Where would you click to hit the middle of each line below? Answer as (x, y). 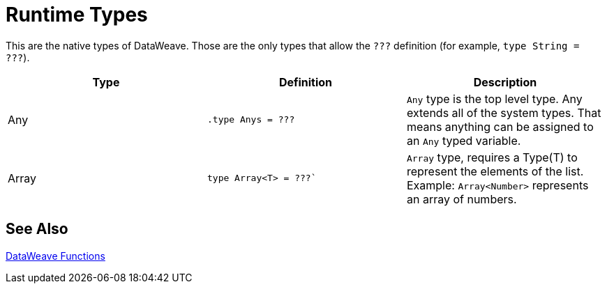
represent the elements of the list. (495, 171)
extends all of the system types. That (504, 112)
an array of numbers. (462, 199)
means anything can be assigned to (500, 126)
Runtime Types (77, 15)
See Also (37, 229)
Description (505, 82)
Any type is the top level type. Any (494, 99)
